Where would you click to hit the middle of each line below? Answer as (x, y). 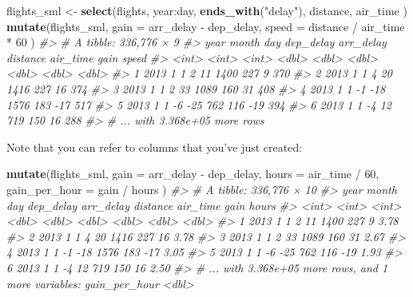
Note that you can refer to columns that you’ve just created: (155, 147)
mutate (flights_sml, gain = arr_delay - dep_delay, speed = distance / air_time (206, 26)
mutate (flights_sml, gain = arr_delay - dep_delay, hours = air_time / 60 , (193, 174)
